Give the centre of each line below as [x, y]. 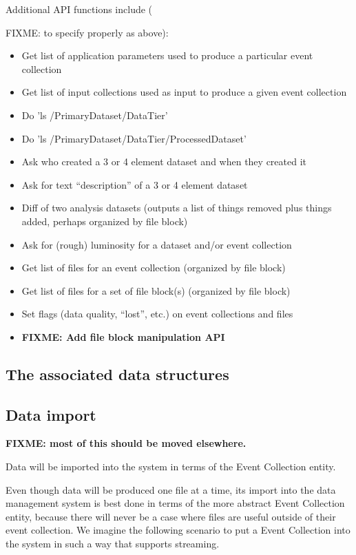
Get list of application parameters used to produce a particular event [167, 55]
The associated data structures [117, 374]
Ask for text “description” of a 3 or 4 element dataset [135, 184]
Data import [51, 414]
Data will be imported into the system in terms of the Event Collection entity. [171, 467]
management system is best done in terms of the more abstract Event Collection [175, 503]
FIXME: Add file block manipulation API [123, 336]
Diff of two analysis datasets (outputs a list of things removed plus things [177, 208]
